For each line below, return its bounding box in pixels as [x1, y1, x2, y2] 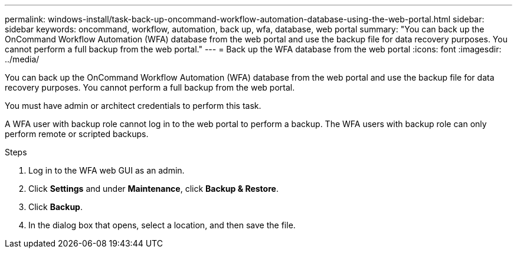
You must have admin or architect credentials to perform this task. [5, 101, 261, 111]
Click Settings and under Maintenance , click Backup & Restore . [28, 184, 279, 194]
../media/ [5, 54, 40, 64]
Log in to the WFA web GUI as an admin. [28, 165, 185, 175]
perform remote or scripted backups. [5, 129, 149, 139]
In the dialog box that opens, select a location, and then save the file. [28, 220, 296, 230]
